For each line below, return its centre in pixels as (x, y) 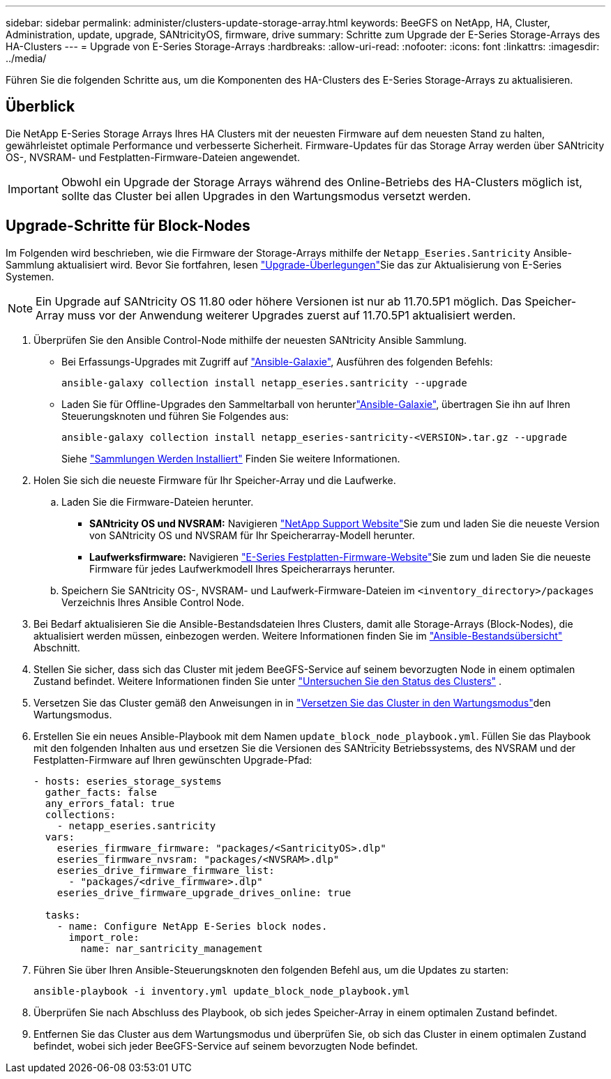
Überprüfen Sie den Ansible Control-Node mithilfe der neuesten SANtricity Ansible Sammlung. (250, 340)
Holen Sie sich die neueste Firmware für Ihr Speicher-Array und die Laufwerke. (215, 480)
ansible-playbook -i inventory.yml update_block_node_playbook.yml (222, 991)
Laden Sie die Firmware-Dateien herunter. (158, 501)
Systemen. (30, 276)
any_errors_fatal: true (110, 803)
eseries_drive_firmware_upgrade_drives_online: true (204, 892)
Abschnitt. (57, 647)
